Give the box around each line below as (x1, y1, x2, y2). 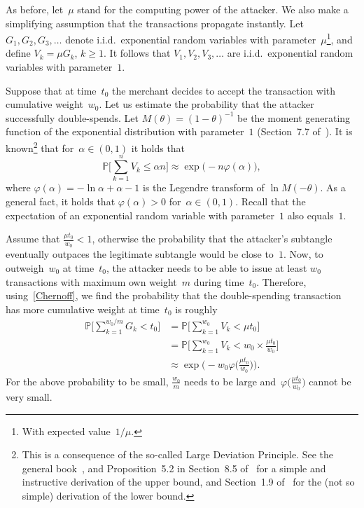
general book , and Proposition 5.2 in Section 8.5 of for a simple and (22, 460, 326, 475)
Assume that (6, 231, 60, 246)
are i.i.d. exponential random (227, 46, 353, 60)
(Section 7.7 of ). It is (257, 124, 353, 139)
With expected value (22, 423, 111, 438)
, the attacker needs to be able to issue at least (106, 260, 307, 275)
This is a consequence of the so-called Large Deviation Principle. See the (22, 447, 334, 462)
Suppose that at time (6, 83, 97, 97)
